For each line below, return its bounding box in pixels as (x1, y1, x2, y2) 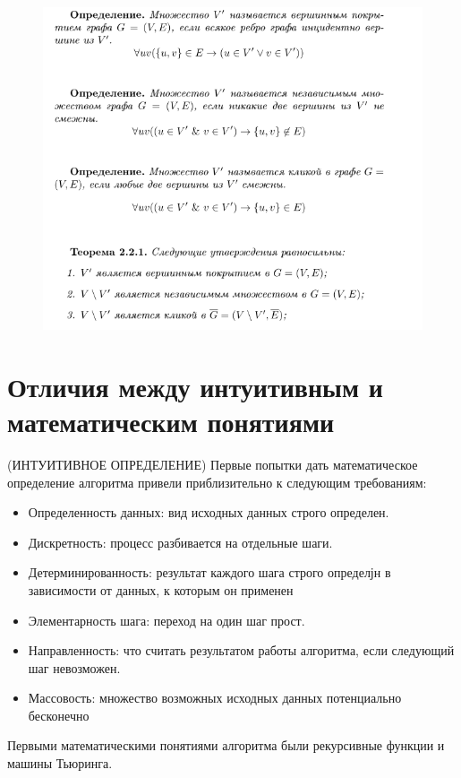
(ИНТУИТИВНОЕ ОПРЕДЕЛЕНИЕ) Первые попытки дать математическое (7, 454, 418, 473)
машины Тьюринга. (7, 754, 113, 773)
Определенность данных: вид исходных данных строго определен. (28, 503, 389, 522)
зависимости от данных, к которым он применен (28, 580, 294, 599)
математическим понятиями (7, 403, 335, 439)
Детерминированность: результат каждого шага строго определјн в (28, 563, 391, 582)
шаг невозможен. (28, 658, 121, 677)
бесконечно (28, 705, 90, 724)
